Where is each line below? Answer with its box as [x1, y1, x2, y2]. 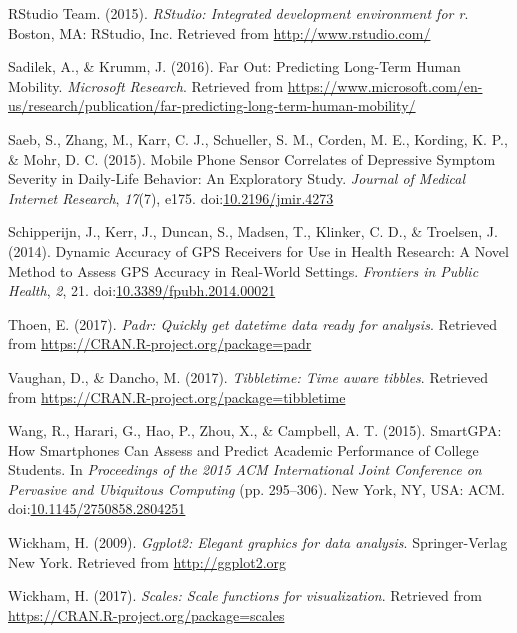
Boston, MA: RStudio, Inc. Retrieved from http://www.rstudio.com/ [8, 22, 431, 43]
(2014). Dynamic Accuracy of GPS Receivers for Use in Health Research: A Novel [8, 240, 509, 261]
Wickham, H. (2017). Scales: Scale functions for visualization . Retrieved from [8, 585, 482, 606]
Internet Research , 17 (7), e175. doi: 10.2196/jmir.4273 [8, 187, 334, 208]
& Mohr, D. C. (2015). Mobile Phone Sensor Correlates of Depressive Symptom [8, 148, 496, 169]
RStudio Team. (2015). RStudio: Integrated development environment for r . [8, 3, 469, 23]
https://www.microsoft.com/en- [287, 75, 483, 96]
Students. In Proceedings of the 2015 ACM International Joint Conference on [8, 459, 482, 480]
